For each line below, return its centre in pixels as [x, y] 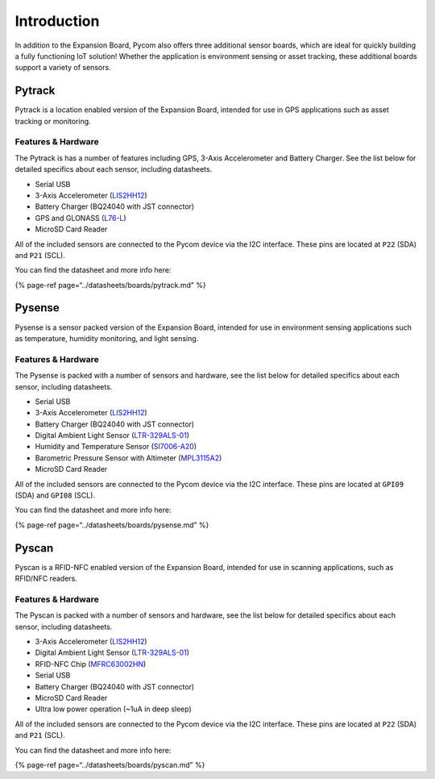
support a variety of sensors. [63, 68]
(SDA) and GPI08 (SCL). [55, 495]
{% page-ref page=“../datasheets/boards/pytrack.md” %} [110, 285]
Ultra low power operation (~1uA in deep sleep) [114, 709]
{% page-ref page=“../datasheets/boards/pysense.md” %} [112, 525]
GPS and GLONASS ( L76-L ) [81, 218]
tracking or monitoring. [53, 121]
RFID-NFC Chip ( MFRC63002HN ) [91, 664]
